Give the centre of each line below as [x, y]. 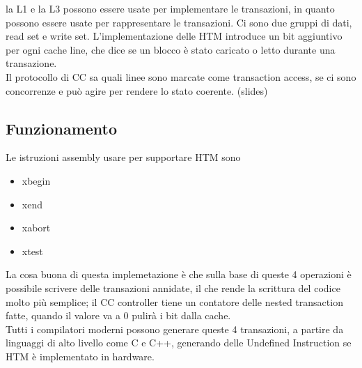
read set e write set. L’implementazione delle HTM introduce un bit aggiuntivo [174, 36]
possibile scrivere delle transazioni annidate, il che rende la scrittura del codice [173, 287]
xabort [36, 228]
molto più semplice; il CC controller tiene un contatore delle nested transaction [174, 301]
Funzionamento [62, 128]
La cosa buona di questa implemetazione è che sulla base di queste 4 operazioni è [179, 274]
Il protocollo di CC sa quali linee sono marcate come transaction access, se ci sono [181, 76]
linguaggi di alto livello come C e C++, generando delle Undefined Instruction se [179, 343]
